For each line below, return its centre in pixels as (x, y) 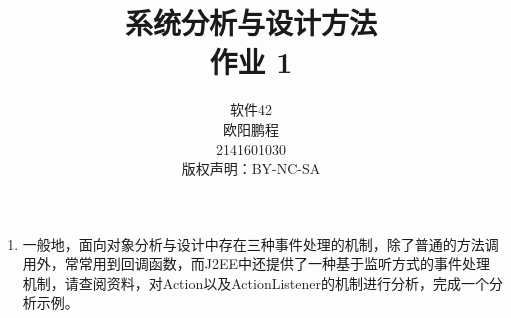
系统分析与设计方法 (250, 22)
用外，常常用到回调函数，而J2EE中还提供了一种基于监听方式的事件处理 (256, 263)
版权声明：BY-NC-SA (251, 168)
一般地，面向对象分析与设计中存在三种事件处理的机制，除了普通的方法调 (260, 243)
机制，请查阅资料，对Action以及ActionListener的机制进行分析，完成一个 (255, 282)
